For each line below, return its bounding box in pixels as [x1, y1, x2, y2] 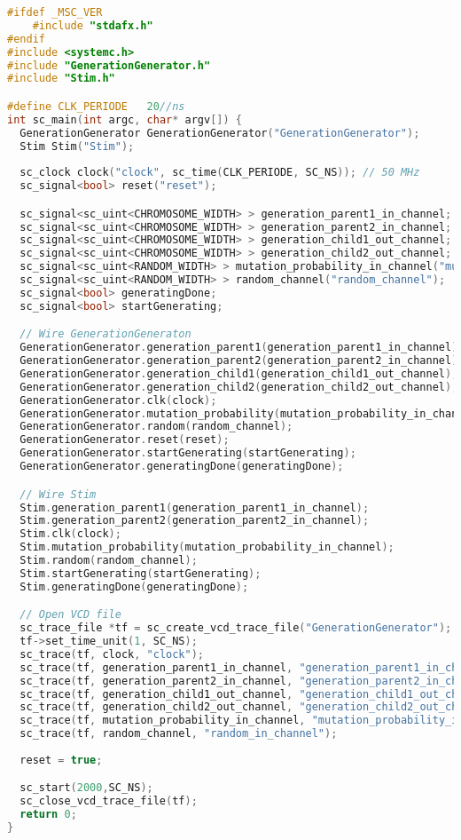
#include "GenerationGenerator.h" [7, 59, 211, 72]
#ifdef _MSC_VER [7, 6, 103, 19]
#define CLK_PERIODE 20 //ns [7, 99, 185, 113]
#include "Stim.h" [7, 72, 115, 85]
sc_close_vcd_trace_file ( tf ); [20, 795, 198, 808]
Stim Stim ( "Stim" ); [20, 139, 135, 153]
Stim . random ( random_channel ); [20, 554, 198, 567]
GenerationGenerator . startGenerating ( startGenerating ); [20, 447, 356, 460]
